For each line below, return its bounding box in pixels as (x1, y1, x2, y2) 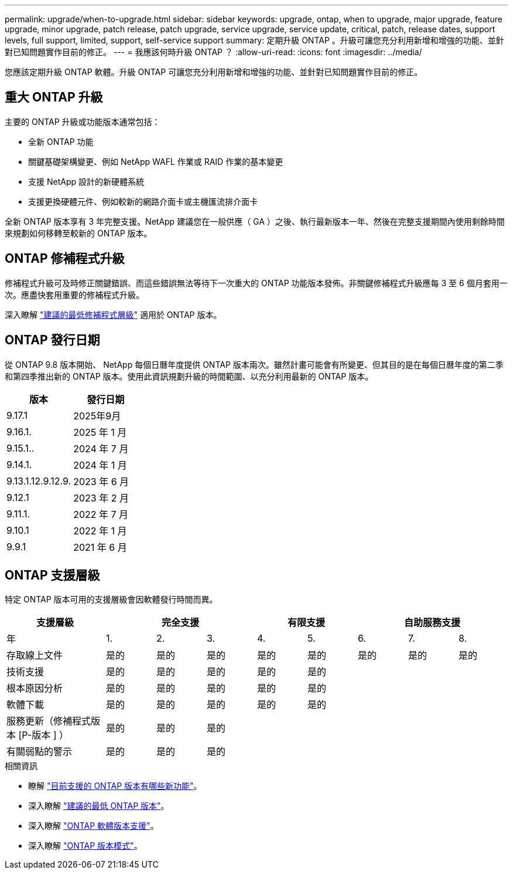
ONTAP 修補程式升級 (5, 251, 125, 266)
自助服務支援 (403, 616, 460, 629)
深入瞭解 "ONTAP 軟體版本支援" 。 (28, 821, 159, 831)
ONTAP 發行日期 (5, 333, 100, 348)
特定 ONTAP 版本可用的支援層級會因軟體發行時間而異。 (5, 594, 218, 605)
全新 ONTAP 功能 (28, 136, 94, 147)
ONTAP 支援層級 (5, 567, 100, 582)
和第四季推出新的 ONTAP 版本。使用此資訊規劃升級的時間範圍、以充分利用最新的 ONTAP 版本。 (5, 371, 374, 381)
